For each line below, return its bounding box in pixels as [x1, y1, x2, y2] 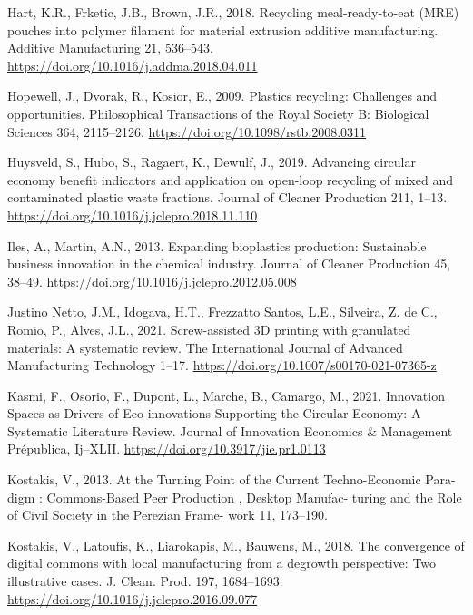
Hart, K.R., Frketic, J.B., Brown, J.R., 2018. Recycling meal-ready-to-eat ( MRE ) [7, 3, 459, 21]
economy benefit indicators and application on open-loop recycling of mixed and [7, 170, 453, 189]
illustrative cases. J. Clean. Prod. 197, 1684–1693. [7, 571, 283, 591]
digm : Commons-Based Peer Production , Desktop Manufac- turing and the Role [7, 487, 462, 506]
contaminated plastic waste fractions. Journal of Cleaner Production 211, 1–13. [7, 188, 448, 207]
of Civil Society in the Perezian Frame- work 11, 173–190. [7, 505, 328, 524]
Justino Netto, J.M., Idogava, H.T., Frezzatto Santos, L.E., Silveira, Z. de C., [7, 302, 438, 321]
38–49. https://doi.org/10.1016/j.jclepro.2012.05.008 [7, 271, 297, 290]
